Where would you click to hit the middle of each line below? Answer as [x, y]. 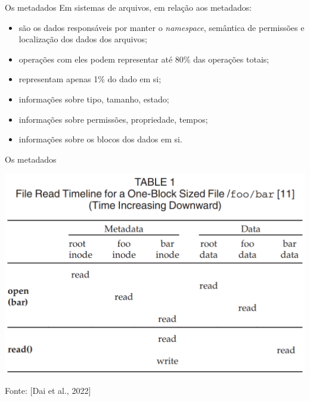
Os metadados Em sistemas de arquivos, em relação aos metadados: [128, 7]
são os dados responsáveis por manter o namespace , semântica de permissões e [162, 27]
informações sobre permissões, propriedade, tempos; [113, 119]
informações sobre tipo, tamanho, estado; [94, 99]
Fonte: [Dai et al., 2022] [48, 390]
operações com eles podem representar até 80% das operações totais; [144, 59]
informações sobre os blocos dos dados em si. [100, 139]
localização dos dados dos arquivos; [83, 39]
